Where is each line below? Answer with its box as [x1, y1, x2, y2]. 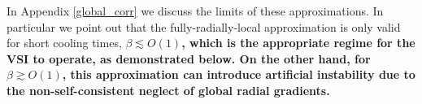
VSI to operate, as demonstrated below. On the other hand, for [7, 50, 371, 67]
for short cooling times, [7, 34, 122, 51]
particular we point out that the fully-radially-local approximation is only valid [7, 18, 401, 35]
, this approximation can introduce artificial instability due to [62, 66, 415, 83]
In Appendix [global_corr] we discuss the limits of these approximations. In [7, 2, 384, 19]
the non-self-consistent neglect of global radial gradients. [7, 81, 330, 98]
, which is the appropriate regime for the [181, 34, 415, 51]
